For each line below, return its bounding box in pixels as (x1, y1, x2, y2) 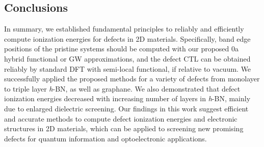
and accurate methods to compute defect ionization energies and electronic (4, 113, 237, 124)
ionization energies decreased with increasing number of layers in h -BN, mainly (4, 93, 251, 104)
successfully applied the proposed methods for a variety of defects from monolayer (4, 73, 260, 84)
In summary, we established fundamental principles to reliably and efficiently (4, 23, 244, 34)
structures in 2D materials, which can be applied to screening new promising (4, 123, 244, 134)
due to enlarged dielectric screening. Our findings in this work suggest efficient (4, 103, 249, 113)
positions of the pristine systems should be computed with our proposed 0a (4, 43, 239, 54)
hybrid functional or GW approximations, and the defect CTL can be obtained (4, 53, 251, 64)
